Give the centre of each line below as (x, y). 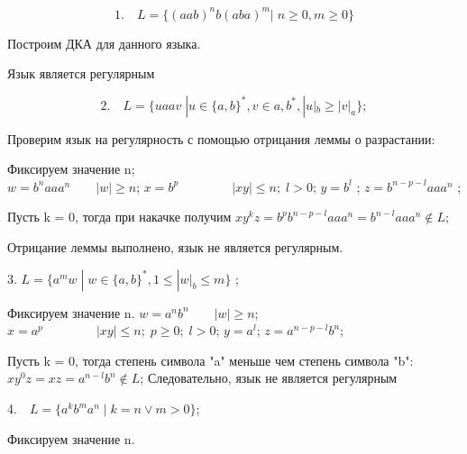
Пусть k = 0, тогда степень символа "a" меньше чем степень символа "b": (211, 360)
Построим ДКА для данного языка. (104, 43)
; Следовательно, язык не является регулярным (269, 378)
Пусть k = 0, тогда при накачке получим (119, 217)
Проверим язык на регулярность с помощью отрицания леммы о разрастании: (221, 138)
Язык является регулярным (81, 73)
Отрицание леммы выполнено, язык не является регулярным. (175, 247)
